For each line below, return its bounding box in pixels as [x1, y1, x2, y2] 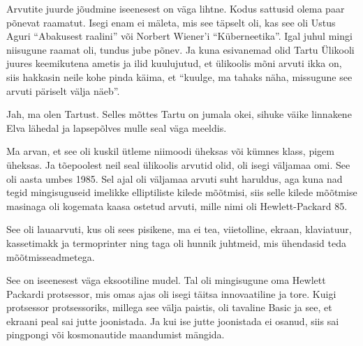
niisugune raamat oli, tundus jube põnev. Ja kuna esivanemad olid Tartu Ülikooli [6, 42, 355, 57]
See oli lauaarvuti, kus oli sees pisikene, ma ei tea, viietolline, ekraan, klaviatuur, [6, 222, 352, 236]
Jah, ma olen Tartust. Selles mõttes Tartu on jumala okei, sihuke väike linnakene [6, 107, 352, 121]
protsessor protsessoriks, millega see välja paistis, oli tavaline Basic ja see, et [6, 300, 332, 315]
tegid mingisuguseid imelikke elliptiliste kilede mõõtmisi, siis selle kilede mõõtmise [6, 185, 357, 200]
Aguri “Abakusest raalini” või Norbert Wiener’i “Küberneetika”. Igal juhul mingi [6, 29, 353, 43]
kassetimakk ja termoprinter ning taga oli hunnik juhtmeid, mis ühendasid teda [6, 235, 346, 250]
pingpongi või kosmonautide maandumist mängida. [6, 327, 225, 342]
